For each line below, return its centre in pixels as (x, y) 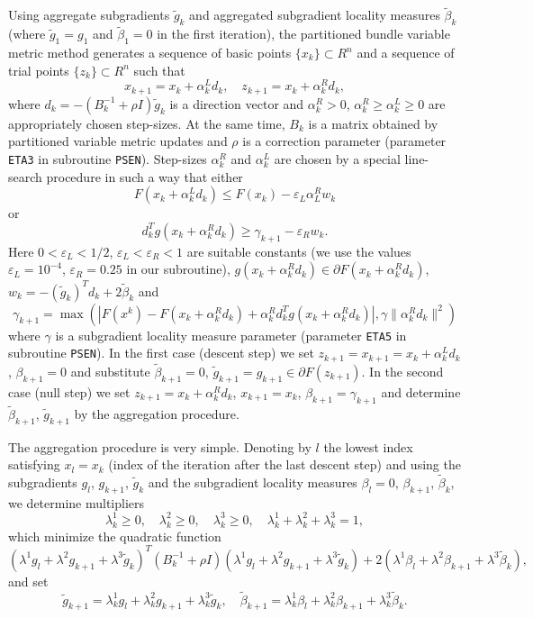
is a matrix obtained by (373, 123)
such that (159, 70)
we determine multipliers (77, 502)
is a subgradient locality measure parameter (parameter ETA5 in (231, 335)
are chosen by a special (337, 158)
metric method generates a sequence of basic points (150, 53)
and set (28, 581)
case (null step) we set (69, 391)
